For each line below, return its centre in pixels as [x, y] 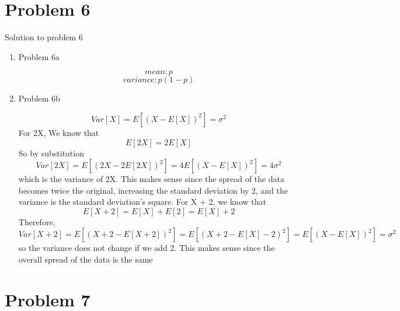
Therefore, [37, 221]
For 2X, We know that [59, 132]
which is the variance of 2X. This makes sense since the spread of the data [151, 179]
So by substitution [51, 153]
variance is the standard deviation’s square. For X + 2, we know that [142, 202]
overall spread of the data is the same [86, 259]
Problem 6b [39, 98]
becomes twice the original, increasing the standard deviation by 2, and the [153, 190]
